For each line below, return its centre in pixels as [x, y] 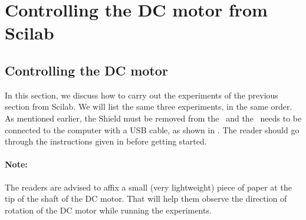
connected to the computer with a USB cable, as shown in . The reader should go [152, 129]
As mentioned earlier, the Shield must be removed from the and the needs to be [153, 118]
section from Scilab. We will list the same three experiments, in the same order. [149, 106]
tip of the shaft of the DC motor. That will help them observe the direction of [146, 198]
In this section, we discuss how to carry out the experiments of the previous [142, 95]
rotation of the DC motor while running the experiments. [108, 210]
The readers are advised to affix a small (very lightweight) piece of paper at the [148, 187]
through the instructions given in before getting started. [106, 141]
